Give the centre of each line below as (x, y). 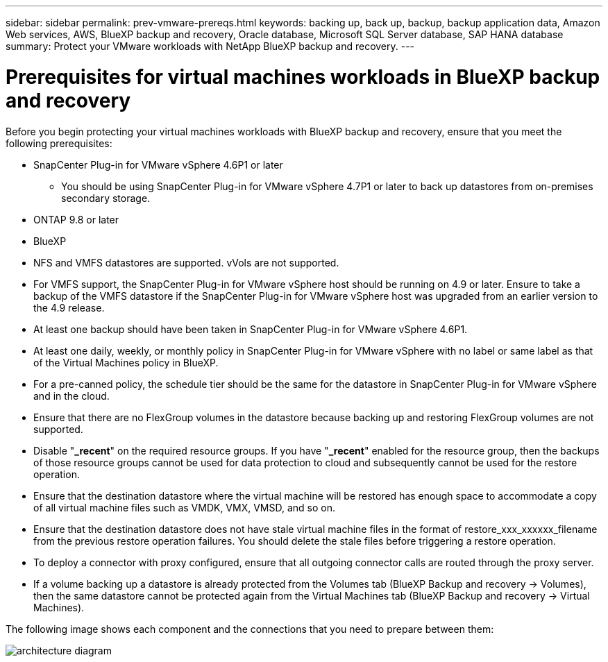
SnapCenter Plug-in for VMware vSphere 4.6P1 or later (158, 164)
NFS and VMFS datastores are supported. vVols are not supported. (186, 262)
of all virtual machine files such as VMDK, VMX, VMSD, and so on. (184, 507)
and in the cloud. (71, 396)
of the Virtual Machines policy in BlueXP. (126, 362)
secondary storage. (106, 198)
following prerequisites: (59, 143)
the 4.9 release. (69, 307)
